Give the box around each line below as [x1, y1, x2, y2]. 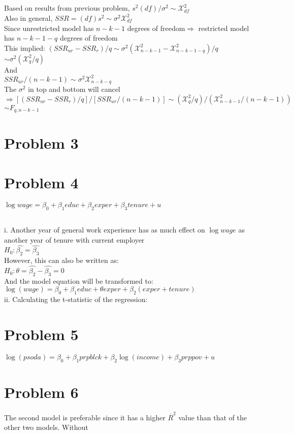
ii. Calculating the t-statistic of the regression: [4, 294, 148, 305]
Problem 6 [4, 381, 79, 402]
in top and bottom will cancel [28, 84, 120, 94]
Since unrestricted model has [4, 22, 94, 33]
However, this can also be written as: [4, 255, 119, 265]
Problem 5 [4, 324, 79, 345]
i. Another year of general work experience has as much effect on [4, 224, 205, 235]
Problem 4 [4, 172, 79, 192]
